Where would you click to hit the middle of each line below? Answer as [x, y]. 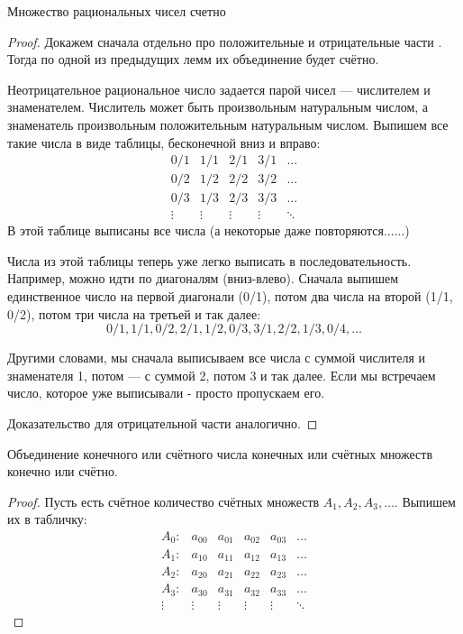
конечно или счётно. [63, 471]
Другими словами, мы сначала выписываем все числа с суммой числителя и [217, 358]
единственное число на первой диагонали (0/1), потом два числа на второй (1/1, [230, 296]
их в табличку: [47, 519]
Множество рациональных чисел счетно [117, 11]
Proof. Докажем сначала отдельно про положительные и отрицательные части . [225, 41]
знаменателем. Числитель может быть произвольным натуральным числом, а [218, 107]
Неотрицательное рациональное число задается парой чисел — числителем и [219, 89]
